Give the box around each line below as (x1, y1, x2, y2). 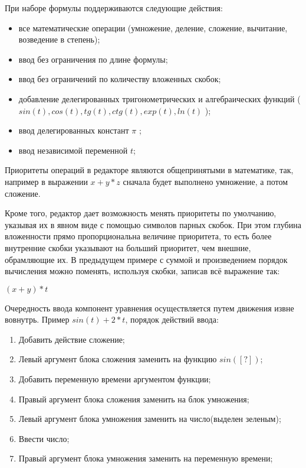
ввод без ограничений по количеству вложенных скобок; (18, 73, 221, 85)
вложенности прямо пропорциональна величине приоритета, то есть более (5, 230, 272, 242)
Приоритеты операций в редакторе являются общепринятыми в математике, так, (5, 164, 294, 176)
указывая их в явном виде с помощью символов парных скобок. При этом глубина (5, 218, 301, 230)
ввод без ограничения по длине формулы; (18, 53, 168, 65)
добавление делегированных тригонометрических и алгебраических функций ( (18, 92, 301, 105)
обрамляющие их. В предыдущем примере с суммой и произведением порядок (5, 253, 288, 265)
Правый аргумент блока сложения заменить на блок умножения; (18, 392, 249, 405)
